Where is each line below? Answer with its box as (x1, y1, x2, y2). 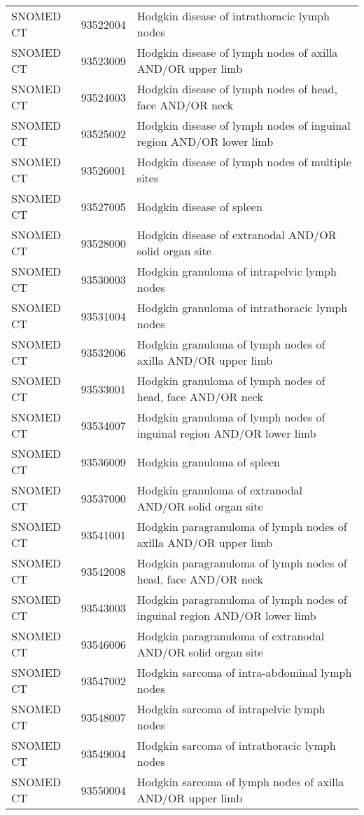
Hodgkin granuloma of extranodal (136, 482, 302, 498)
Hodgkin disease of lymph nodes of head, (136, 81, 337, 97)
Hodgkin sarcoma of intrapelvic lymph (136, 701, 325, 717)
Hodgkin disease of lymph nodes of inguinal (136, 117, 351, 133)
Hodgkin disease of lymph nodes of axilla (136, 44, 338, 60)
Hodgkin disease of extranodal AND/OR (136, 227, 337, 243)
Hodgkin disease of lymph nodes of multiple (136, 154, 351, 170)
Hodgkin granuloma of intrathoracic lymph (136, 299, 348, 316)
